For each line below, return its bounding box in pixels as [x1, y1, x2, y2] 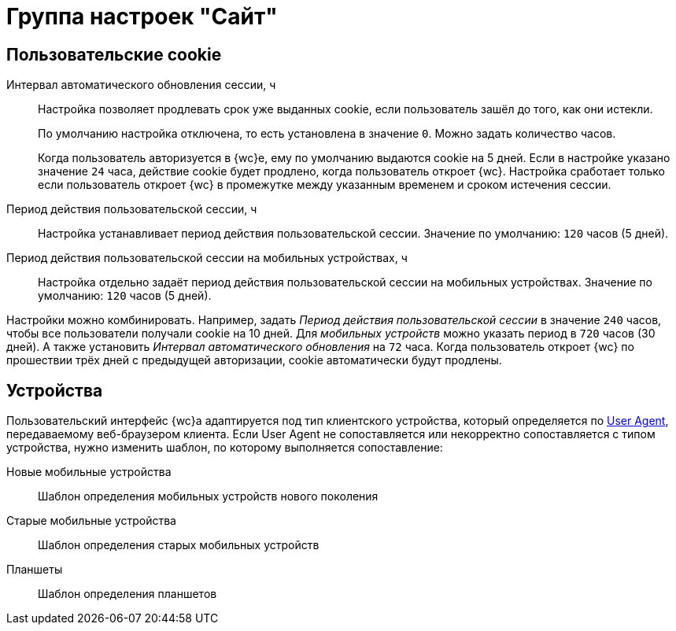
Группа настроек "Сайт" [6, 3, 278, 30]
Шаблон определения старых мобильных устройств [38, 538, 320, 552]
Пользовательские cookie [6, 44, 222, 65]
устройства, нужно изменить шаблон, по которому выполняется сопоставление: [6, 441, 443, 455]
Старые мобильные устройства [6, 514, 176, 528]
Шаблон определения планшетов [38, 587, 217, 601]
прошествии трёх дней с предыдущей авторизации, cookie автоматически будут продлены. [6, 353, 502, 367]
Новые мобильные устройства [6, 465, 172, 479]
